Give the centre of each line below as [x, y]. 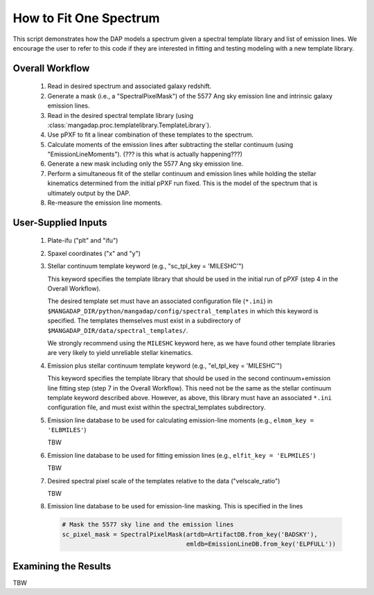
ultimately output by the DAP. [89, 193]
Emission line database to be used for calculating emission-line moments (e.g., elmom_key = [181, 420]
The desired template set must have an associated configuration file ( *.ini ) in [160, 301]
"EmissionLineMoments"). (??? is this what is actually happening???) [145, 154]
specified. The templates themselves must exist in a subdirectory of [144, 321]
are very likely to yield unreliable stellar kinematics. [120, 353]
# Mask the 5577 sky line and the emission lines [148, 525]
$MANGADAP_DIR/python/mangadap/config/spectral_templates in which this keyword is [183, 311]
